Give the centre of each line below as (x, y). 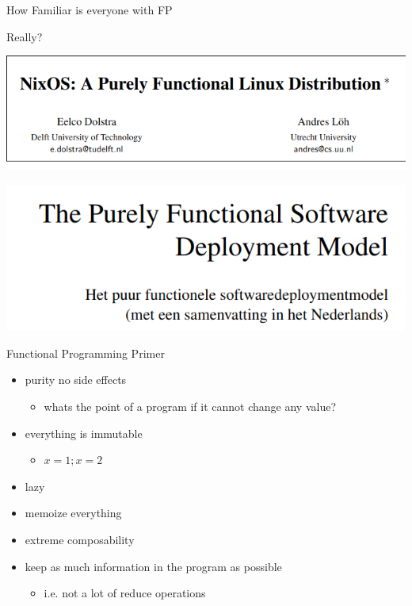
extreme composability (80, 539)
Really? (25, 36)
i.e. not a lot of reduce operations (125, 593)
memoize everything (73, 513)
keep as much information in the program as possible (153, 566)
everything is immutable (84, 433)
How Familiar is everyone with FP (90, 10)
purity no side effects (76, 380)
